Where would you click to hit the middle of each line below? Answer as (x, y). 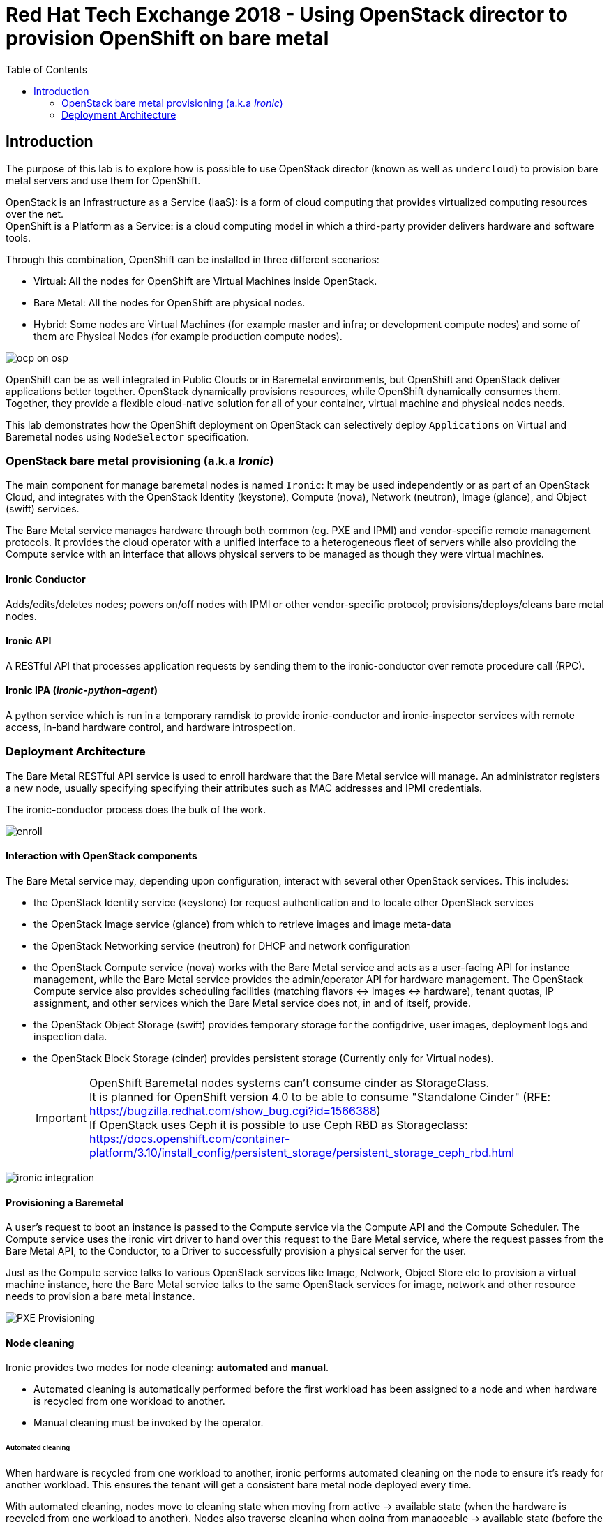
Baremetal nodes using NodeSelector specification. (127, 436)
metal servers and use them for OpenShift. (103, 180)
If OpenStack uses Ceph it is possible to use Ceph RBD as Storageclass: (278, 1124)
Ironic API (29, 641)
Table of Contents (47, 69)
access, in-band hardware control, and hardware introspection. (151, 727)
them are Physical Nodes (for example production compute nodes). (188, 336)
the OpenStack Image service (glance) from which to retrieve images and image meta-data (242, 924)
